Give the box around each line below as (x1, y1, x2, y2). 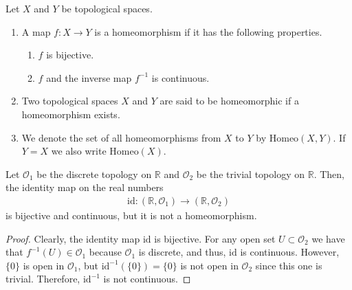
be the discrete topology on (36, 166, 152, 181)
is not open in (180, 258, 239, 272)
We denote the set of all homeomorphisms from (21, 130, 221, 144)
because (89, 245, 122, 259)
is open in (23, 258, 65, 272)
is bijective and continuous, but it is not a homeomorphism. (5, 208, 257, 222)
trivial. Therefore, (5, 271, 80, 286)
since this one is (255, 258, 322, 272)
